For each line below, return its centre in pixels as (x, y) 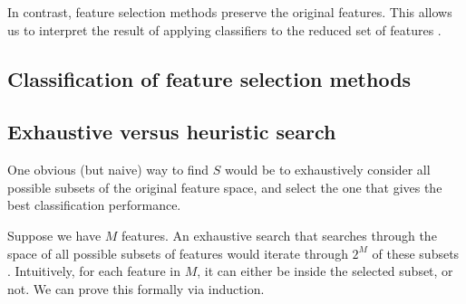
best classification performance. (94, 205)
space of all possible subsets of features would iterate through (178, 253)
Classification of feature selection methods (209, 78)
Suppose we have (54, 235)
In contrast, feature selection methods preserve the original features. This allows (230, 12)
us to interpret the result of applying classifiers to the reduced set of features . (224, 29)
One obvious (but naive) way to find (108, 170)
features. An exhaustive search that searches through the (279, 235)
